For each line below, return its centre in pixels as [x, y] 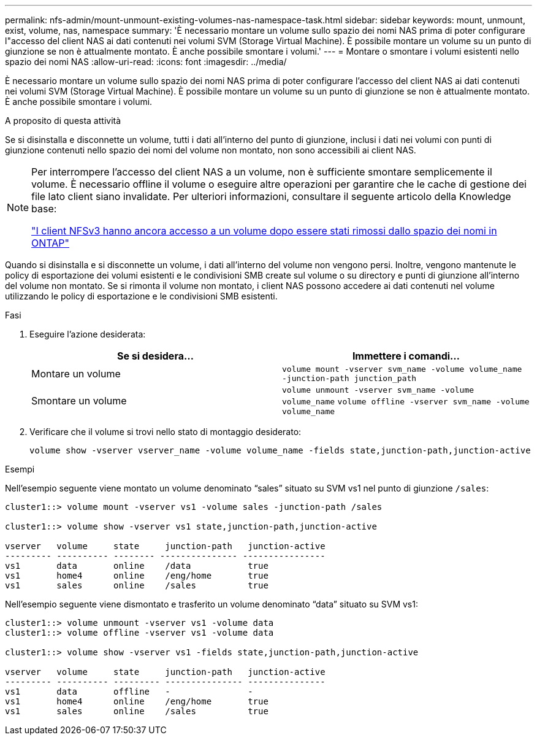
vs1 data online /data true [137, 566]
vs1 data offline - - [129, 692]
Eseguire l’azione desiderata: [88, 334]
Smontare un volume [79, 401]
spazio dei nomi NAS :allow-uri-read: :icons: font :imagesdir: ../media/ [146, 62]
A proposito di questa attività [63, 121]
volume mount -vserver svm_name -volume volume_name [402, 369]
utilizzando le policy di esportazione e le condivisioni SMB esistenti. [141, 296]
